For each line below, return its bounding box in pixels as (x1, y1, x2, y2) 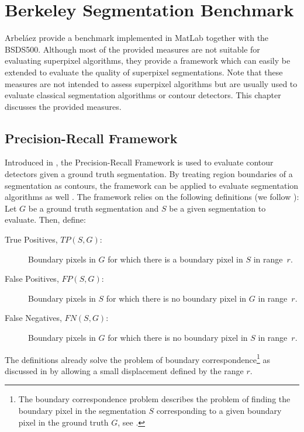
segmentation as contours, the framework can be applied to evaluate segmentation (5, 179, 299, 191)
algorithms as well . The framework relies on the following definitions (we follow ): (5, 191, 299, 203)
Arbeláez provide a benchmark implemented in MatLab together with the (5, 32, 269, 44)
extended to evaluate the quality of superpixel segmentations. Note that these (5, 65, 283, 78)
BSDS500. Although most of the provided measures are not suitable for (5, 43, 260, 55)
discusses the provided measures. (5, 100, 122, 112)
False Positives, (5, 272, 59, 285)
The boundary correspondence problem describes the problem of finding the (18, 393, 291, 405)
